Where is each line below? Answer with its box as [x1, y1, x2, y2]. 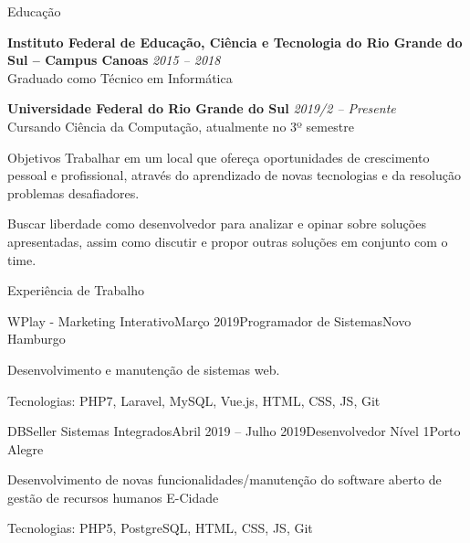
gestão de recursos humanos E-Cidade [7, 487, 219, 506]
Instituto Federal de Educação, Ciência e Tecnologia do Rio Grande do [7, 32, 463, 51]
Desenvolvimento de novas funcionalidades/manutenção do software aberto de [7, 470, 442, 489]
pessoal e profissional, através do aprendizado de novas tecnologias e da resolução [7, 165, 461, 185]
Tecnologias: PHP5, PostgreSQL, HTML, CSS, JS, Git [7, 518, 313, 538]
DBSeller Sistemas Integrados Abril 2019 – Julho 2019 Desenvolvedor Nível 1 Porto [7, 421, 461, 441]
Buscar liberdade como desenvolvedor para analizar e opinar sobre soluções [7, 214, 426, 233]
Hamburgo [7, 329, 66, 348]
